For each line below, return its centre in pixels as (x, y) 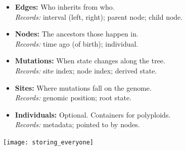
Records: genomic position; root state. (73, 98)
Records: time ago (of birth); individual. (77, 43)
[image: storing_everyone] (48, 142)
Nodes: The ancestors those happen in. (77, 34)
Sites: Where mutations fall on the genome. (83, 87)
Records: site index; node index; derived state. (86, 70)
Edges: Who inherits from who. (65, 7)
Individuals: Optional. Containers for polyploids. (93, 114)
